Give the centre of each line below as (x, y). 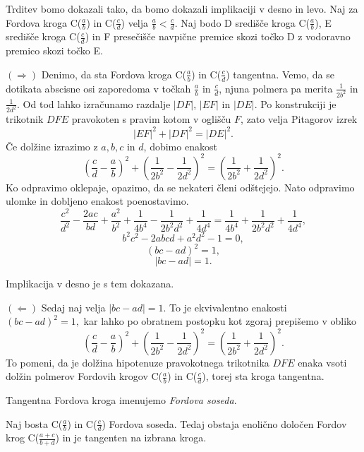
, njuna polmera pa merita (276, 88)
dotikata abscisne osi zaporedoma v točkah (98, 88)
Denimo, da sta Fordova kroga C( (114, 74)
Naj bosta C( (34, 423)
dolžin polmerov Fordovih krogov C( (84, 376)
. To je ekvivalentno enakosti (225, 307)
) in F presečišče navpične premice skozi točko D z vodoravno (218, 36)
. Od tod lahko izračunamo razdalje (94, 103)
